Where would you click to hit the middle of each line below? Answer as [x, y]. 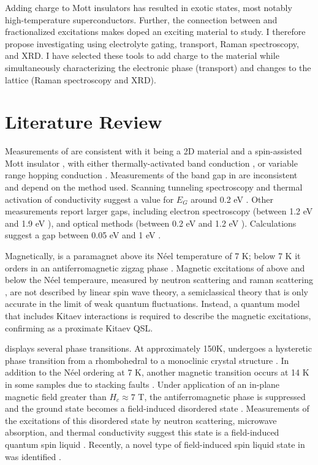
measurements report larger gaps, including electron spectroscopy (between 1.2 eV [159, 211]
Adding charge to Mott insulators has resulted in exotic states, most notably [149, 7]
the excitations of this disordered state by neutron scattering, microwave [141, 420]
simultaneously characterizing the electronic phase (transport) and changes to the [158, 67]
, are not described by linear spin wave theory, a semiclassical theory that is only [157, 291]
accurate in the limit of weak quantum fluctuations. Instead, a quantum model [153, 304]
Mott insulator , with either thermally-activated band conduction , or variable [151, 163]
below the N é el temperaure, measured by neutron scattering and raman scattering [159, 280]
